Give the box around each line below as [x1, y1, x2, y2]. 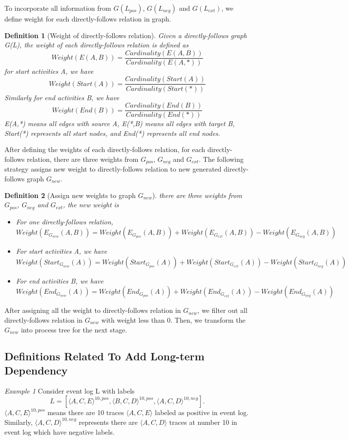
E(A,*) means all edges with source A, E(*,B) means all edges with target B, [4, 118, 235, 129]
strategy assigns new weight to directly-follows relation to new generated [4, 164, 222, 174]
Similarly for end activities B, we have [4, 92, 120, 102]
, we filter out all [197, 305, 247, 315]
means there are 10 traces [47, 407, 124, 418]
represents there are [79, 417, 138, 427]
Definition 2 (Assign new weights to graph [4, 190, 136, 200]
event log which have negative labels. [4, 426, 115, 437]
